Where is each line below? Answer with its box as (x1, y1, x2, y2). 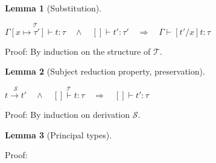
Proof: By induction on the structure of (5, 45, 151, 57)
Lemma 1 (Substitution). (5, 2, 102, 14)
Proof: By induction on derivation (5, 108, 130, 121)
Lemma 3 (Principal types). (5, 128, 112, 141)
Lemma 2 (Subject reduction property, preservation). (5, 65, 205, 78)
